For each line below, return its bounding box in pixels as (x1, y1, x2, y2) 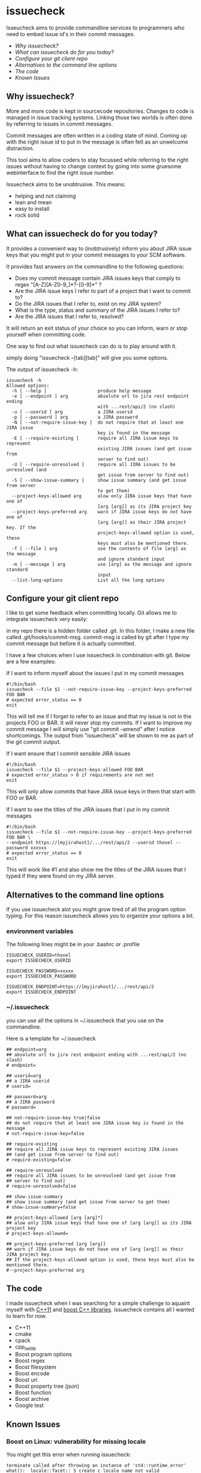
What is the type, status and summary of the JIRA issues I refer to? (14, 306, 181, 314)
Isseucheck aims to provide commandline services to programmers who (6, 24, 185, 31)
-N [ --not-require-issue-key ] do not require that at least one (11, 419, 184, 425)
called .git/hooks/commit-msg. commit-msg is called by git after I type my (6, 634, 189, 641)
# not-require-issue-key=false (6, 1131, 85, 1137)
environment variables (6, 927, 74, 935)
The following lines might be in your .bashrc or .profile (6, 941, 140, 948)
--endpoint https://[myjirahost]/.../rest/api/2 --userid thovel (6, 840, 173, 846)
